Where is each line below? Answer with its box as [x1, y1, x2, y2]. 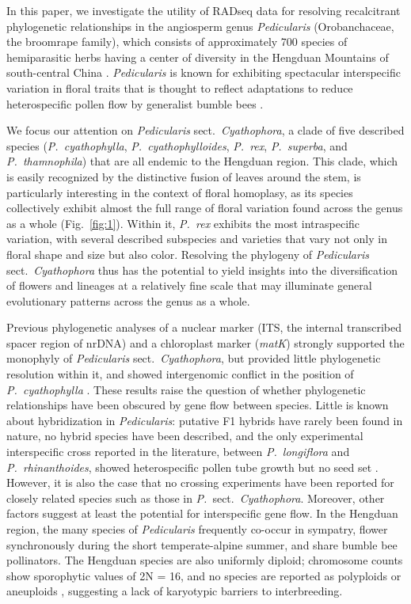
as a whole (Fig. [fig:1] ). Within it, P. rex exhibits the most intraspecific [6, 215, 360, 231]
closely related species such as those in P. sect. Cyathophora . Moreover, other [6, 489, 385, 506]
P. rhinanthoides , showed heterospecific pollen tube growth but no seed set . [6, 458, 379, 475]
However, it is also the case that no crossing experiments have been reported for [6, 474, 394, 491]
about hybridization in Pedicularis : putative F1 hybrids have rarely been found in [6, 412, 403, 428]
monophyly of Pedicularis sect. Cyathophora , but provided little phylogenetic [6, 350, 381, 367]
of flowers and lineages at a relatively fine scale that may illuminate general [6, 277, 372, 294]
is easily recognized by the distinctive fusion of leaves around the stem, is [6, 168, 361, 184]
